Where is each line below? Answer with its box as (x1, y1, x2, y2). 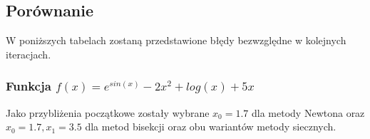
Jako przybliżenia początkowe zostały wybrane (6, 105, 210, 120)
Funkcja (6, 77, 51, 95)
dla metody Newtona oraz (252, 105, 365, 120)
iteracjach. (6, 46, 51, 61)
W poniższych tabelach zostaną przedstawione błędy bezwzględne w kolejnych (6, 33, 346, 48)
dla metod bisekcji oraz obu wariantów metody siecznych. (85, 119, 336, 134)
